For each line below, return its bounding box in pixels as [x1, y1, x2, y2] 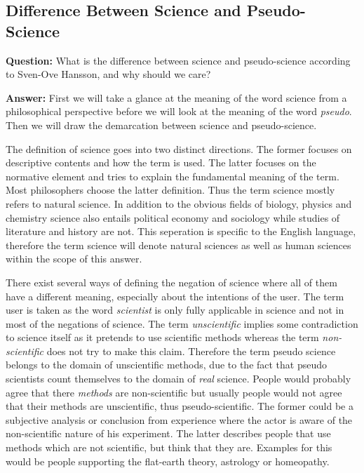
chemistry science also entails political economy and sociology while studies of [6, 210, 340, 225]
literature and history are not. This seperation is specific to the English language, [6, 224, 356, 239]
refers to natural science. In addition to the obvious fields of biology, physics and [6, 196, 352, 211]
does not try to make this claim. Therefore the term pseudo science [46, 343, 336, 358]
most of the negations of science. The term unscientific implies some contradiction [6, 316, 358, 331]
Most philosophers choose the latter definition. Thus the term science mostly [6, 182, 335, 197]
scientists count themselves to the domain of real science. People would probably [6, 371, 351, 386]
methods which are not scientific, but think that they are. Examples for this [6, 440, 332, 455]
